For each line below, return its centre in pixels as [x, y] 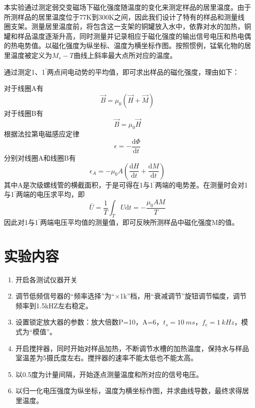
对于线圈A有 [24, 88]
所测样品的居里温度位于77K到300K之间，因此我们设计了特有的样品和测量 [121, 16]
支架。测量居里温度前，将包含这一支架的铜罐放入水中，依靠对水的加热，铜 [131, 26]
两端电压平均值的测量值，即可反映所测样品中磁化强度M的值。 [139, 222]
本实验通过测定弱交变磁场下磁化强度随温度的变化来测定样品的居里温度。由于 [127, 7]
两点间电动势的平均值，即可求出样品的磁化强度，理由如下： [143, 71]
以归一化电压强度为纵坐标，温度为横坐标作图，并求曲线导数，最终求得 [129, 391]
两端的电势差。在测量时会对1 [202, 184]
